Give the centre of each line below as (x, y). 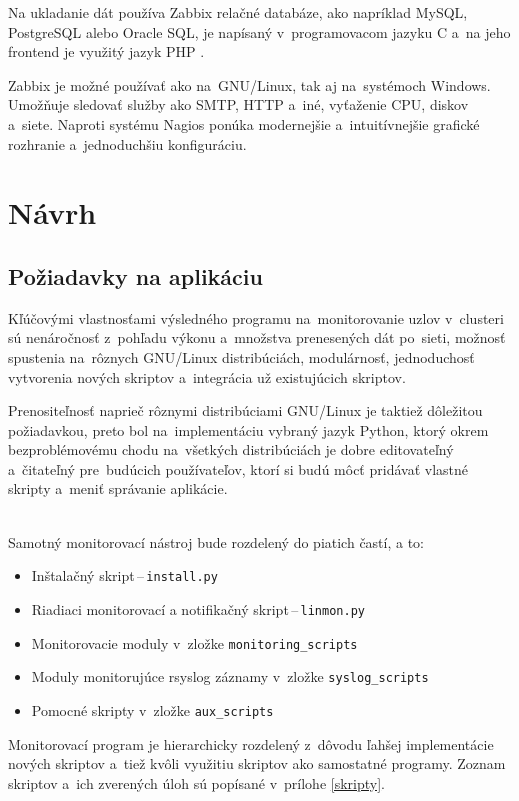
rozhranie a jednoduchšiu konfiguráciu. (127, 143)
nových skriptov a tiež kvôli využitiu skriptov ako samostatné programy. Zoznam (257, 763)
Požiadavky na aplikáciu (135, 275)
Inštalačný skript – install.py (124, 575)
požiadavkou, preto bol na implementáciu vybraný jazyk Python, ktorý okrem (248, 429)
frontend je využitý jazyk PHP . (106, 51)
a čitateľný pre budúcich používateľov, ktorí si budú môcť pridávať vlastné (238, 468)
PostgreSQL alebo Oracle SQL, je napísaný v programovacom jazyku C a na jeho (259, 31)
